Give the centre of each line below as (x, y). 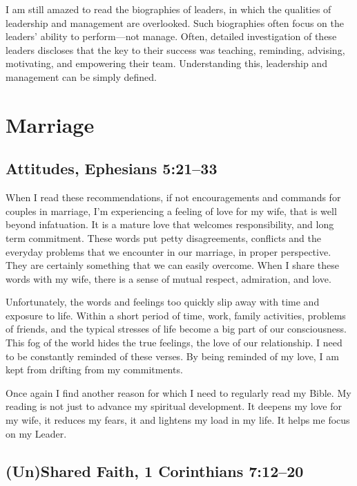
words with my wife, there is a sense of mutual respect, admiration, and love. (168, 278)
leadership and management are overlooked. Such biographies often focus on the (175, 22)
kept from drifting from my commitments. (94, 370)
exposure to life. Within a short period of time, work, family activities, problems (176, 315)
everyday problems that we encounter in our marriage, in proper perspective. (168, 251)
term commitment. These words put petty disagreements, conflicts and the (164, 237)
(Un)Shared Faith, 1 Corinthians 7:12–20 (155, 470)
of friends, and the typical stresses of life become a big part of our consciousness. (176, 329)
